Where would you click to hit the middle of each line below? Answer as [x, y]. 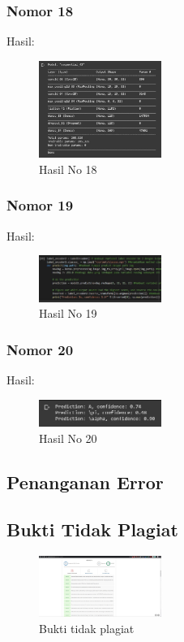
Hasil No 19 [68, 313]
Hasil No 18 [68, 169]
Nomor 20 [40, 349]
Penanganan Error [85, 481]
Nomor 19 [40, 205]
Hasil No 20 [68, 438]
